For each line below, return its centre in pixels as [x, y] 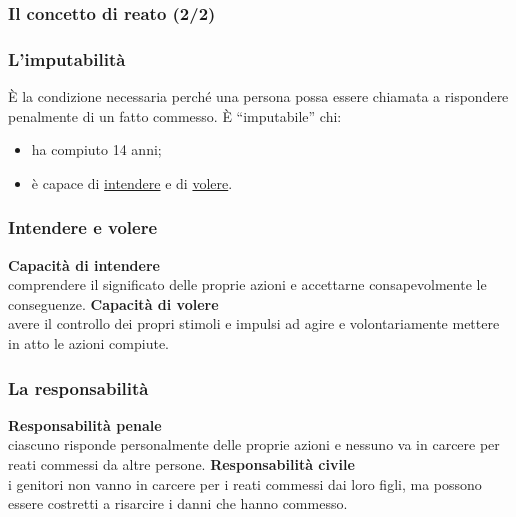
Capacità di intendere [84, 264]
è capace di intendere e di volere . [132, 182]
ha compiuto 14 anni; [96, 149]
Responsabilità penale [85, 424]
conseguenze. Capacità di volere [113, 303]
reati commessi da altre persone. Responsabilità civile [181, 464]
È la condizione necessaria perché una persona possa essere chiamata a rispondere [258, 96]
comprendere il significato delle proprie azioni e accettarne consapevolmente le [247, 284]
